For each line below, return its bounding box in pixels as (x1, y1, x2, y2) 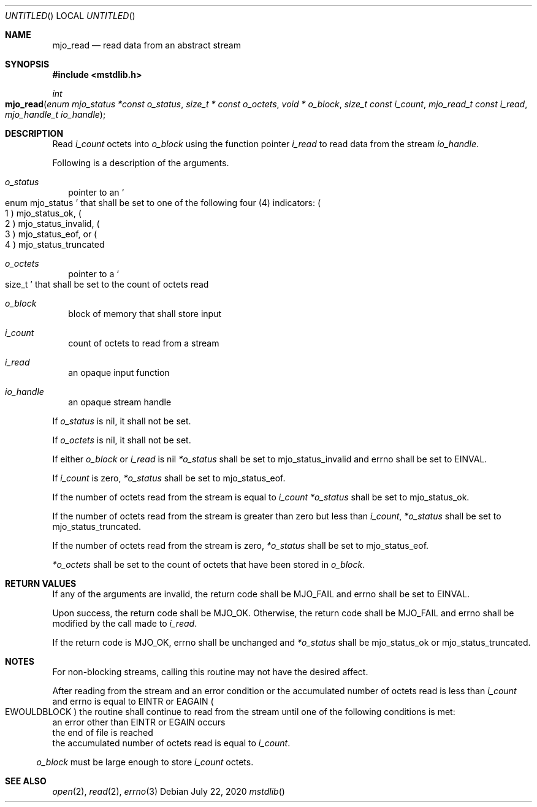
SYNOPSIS (5, 59, 50, 69)
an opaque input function (68, 367, 170, 378)
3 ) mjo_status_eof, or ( (5, 229, 97, 239)
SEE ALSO (5, 776, 47, 786)
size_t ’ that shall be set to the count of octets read (5, 279, 209, 289)
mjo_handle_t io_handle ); (5, 109, 106, 120)
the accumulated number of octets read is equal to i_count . (52, 738, 291, 748)
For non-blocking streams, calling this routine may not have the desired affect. (52, 667, 368, 677)
